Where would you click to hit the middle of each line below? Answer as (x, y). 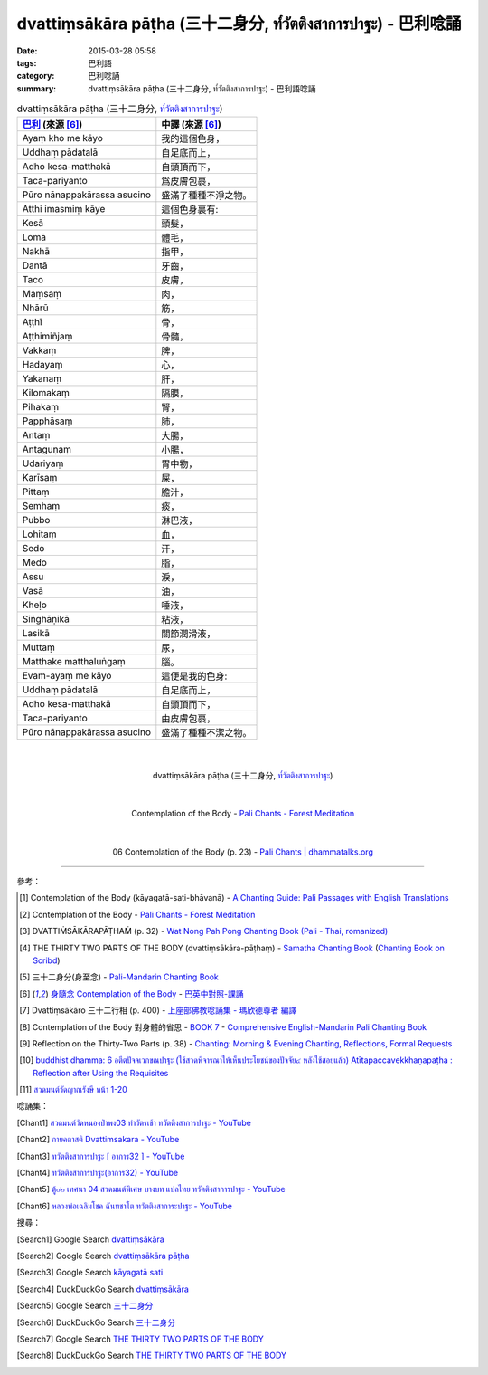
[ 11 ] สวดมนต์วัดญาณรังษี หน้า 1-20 (74, 1090)
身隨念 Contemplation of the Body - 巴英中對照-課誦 (147, 993)
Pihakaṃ (41, 407)
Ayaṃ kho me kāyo (63, 138)
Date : (27, 51)
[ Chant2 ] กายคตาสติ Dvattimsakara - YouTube (98, 1140)
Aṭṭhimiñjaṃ (47, 337)
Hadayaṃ (42, 365)
